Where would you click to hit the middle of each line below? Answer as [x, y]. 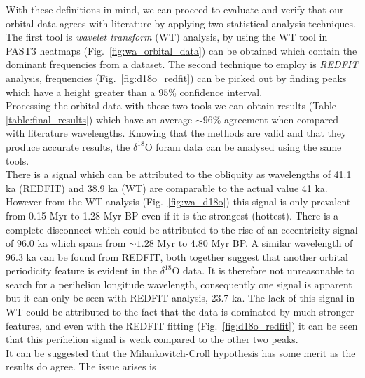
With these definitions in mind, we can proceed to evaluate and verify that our [175, 9]
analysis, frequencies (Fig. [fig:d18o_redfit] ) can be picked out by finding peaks [176, 77]
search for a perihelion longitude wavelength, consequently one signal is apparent [179, 284]
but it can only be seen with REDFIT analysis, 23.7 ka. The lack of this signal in [180, 298]
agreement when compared [282, 119]
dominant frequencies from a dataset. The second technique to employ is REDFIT [182, 64]
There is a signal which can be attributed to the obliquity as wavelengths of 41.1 [179, 174]
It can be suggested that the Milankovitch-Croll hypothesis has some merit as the [181, 352]
